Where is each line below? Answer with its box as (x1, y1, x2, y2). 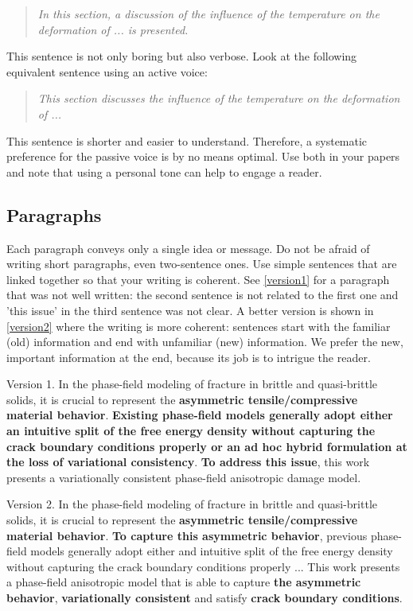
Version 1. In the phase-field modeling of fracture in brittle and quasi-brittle (6, 376, 377, 392)
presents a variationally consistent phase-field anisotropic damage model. (6, 469, 361, 485)
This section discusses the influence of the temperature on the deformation (37, 90, 400, 107)
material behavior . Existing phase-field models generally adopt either (6, 407, 393, 423)
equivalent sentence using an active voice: (6, 63, 208, 80)
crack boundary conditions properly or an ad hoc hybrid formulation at (6, 438, 407, 454)
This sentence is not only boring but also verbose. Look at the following (6, 48, 357, 64)
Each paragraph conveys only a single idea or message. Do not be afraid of (6, 239, 370, 256)
